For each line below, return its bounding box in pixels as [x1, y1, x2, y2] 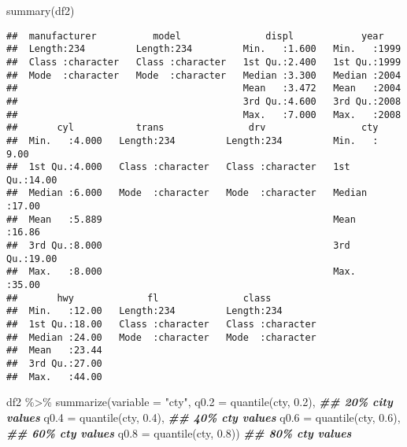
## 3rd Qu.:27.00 [6, 358, 102, 369]
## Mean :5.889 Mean [6, 213, 356, 225]
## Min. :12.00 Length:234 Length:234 [6, 305, 283, 317]
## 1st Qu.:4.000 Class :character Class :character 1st [6, 161, 350, 173]
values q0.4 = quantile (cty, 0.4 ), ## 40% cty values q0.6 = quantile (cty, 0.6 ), [6, 408, 401, 425]
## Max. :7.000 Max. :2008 [6, 109, 401, 120]
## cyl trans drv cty [6, 122, 379, 134]
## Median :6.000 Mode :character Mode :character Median [6, 187, 368, 199]
